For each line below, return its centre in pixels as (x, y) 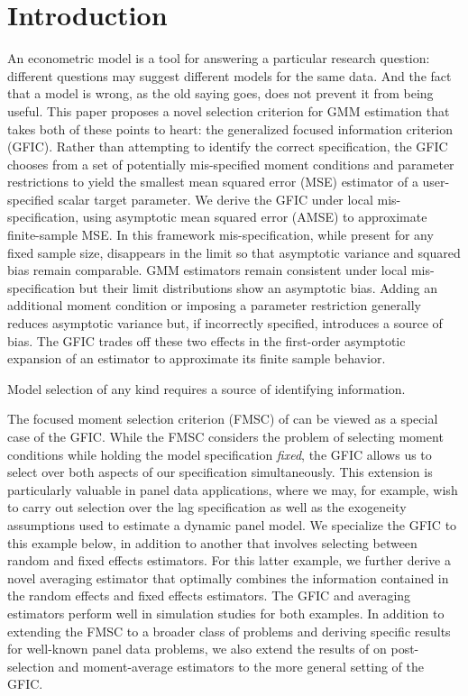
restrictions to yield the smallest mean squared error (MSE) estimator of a (213, 182)
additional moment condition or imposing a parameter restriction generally (214, 305)
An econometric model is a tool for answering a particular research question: (219, 58)
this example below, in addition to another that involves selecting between (212, 542)
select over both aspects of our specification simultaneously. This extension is (220, 472)
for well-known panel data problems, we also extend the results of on (197, 649)
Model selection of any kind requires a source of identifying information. (206, 388)
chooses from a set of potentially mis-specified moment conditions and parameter (231, 164)
